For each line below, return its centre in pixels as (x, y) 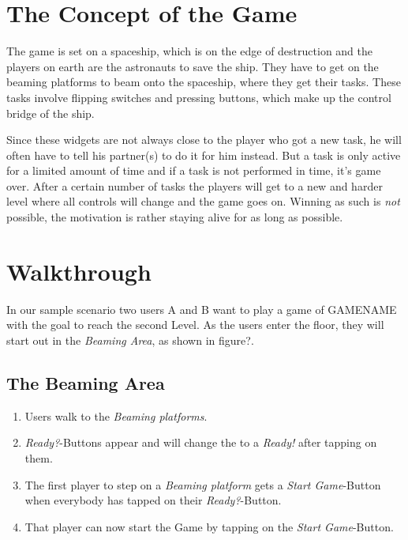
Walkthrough (79, 271)
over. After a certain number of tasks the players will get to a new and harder (195, 185)
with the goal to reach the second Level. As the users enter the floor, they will (195, 325)
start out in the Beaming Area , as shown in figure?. (130, 340)
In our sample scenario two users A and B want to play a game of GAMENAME (202, 309)
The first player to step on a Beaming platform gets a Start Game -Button (203, 484)
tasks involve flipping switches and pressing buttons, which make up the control (199, 97)
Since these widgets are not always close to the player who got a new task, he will (204, 140)
